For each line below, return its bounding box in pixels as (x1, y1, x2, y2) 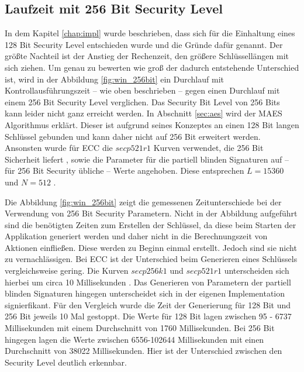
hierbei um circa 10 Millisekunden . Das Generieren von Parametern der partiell (5, 275, 291, 288)
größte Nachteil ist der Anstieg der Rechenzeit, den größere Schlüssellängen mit (5, 50, 289, 62)
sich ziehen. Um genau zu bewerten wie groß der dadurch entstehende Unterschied (5, 61, 299, 73)
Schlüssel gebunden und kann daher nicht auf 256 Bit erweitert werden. (5, 130, 261, 142)
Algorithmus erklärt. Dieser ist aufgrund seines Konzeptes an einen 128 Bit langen (5, 118, 299, 130)
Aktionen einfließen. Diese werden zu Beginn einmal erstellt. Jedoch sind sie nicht (5, 241, 297, 253)
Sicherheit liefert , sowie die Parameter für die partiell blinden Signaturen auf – (5, 153, 289, 165)
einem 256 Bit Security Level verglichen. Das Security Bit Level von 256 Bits (5, 95, 280, 108)
